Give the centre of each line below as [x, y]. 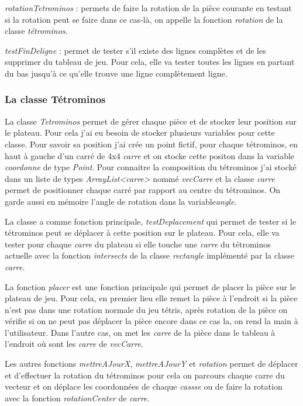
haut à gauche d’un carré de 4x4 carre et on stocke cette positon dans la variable [150, 155]
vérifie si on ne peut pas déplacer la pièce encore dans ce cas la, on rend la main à [151, 321]
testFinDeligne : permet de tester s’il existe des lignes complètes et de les [135, 50]
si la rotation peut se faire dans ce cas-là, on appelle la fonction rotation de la [144, 19]
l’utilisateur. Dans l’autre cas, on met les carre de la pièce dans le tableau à [140, 332]
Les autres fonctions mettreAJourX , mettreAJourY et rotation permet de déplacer [151, 364]
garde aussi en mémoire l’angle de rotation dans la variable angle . [121, 201]
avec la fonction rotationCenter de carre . [77, 398]
